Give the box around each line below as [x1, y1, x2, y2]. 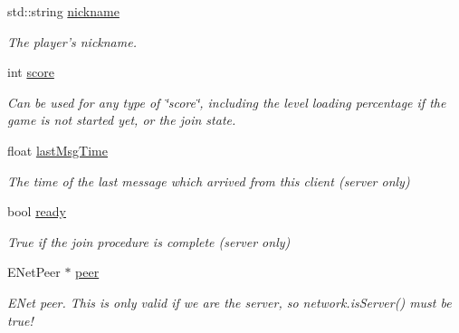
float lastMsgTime [7, 140, 108, 159]
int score [7, 62, 54, 81]
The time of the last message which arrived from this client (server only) [7, 171, 410, 190]
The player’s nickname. [7, 32, 137, 51]
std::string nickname [7, 2, 120, 20]
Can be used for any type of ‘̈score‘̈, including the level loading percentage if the [7, 92, 446, 111]
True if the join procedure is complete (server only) [7, 232, 291, 251]
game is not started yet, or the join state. [7, 110, 236, 129]
